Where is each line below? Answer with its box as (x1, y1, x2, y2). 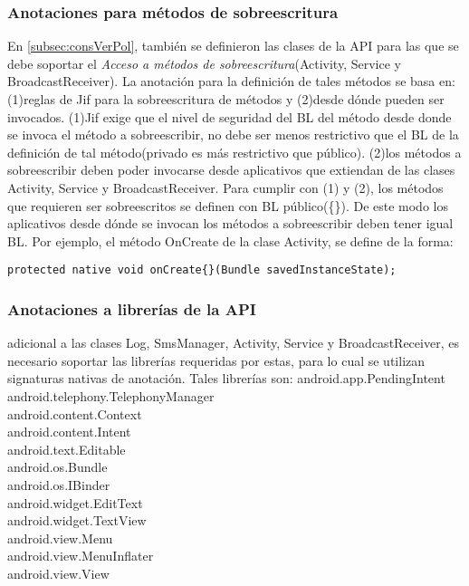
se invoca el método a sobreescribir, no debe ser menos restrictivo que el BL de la (7, 125, 459, 144)
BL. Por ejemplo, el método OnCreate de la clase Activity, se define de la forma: (7, 231, 454, 250)
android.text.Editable (7, 439, 126, 458)
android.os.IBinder (7, 475, 110, 494)
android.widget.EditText (7, 493, 143, 512)
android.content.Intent (7, 422, 131, 441)
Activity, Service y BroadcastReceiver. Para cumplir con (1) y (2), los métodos (7, 178, 444, 197)
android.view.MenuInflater (7, 546, 154, 565)
